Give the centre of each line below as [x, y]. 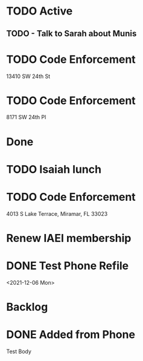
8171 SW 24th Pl [26, 117]
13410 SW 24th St [28, 76]
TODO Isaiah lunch [54, 169]
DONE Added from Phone [71, 335]
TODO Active [40, 11]
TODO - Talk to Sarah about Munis [71, 34]
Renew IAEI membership [69, 238]
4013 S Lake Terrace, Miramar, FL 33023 [57, 213]
